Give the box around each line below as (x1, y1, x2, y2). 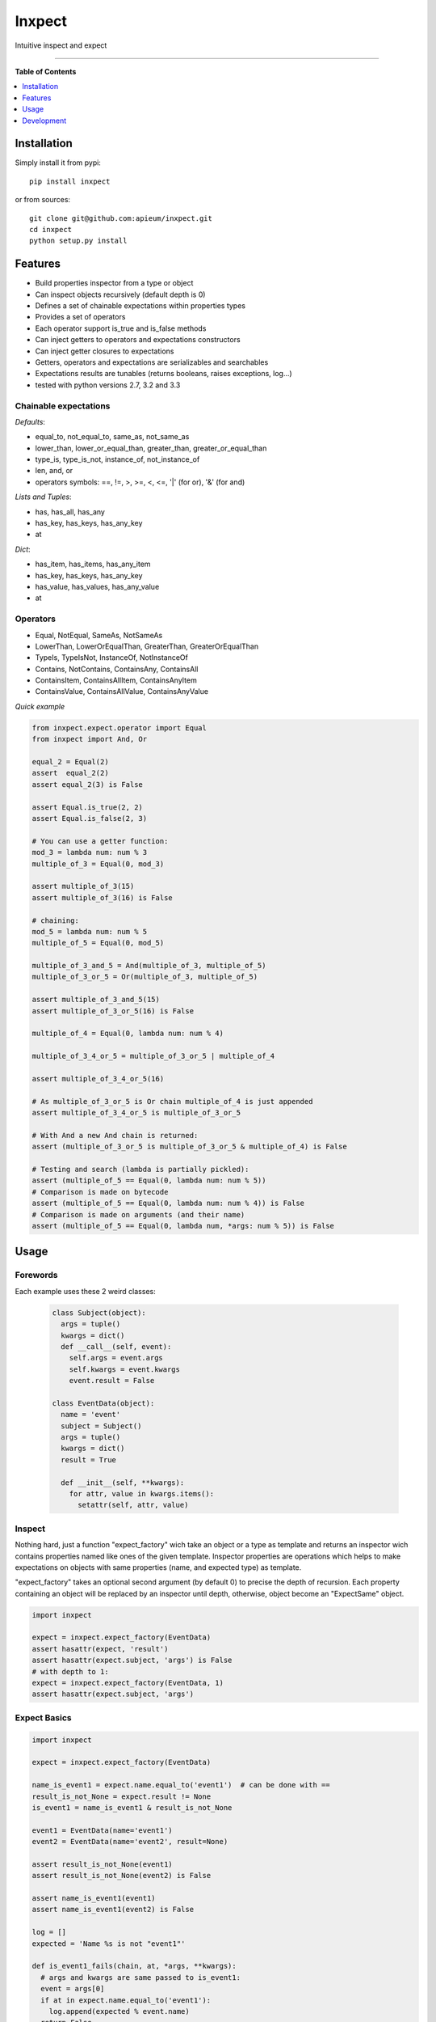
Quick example (15, 701, 65, 711)
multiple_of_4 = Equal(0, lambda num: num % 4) (31, 1029, 224, 1038)
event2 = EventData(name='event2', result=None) (31, 1837, 228, 1846)
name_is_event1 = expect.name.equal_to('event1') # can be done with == (31, 1780, 330, 1790)
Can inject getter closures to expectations (35, 346, 174, 356)
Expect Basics (15, 1711, 72, 1723)
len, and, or (35, 466, 73, 476)
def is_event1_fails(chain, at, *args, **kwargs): (31, 1961, 237, 1971)
